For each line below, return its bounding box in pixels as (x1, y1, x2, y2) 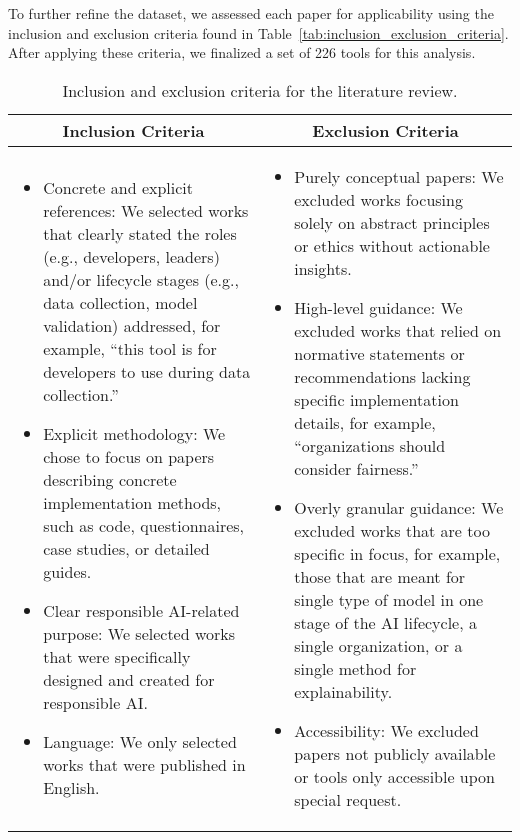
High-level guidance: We (294, 295, 463, 319)
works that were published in (43, 753, 246, 777)
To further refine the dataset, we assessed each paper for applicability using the (8, 3, 494, 23)
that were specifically (43, 645, 191, 669)
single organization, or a (294, 633, 463, 657)
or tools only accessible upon (294, 764, 496, 788)
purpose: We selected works (43, 622, 236, 646)
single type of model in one (294, 587, 484, 611)
